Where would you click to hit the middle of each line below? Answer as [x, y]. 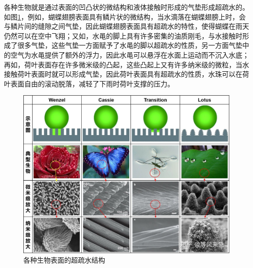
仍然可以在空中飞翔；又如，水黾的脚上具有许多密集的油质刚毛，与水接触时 [123, 35]
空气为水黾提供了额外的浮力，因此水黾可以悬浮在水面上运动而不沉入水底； [130, 54]
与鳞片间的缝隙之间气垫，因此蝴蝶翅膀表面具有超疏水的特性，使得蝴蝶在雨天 [126, 26]
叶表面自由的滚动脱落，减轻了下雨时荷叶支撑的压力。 [89, 83]
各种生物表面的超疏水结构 [64, 260]
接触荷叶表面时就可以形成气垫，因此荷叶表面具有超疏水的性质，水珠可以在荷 [126, 74]
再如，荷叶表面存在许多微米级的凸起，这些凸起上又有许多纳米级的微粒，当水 [126, 64]
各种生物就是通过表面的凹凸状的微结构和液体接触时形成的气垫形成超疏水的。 [126, 7]
